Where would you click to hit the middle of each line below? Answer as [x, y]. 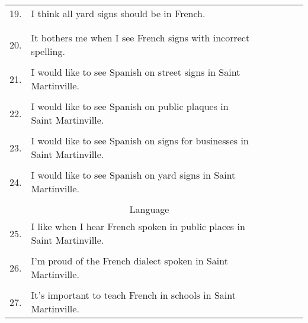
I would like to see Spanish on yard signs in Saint [133, 175]
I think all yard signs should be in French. [118, 13]
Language [149, 209]
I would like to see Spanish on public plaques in [130, 106]
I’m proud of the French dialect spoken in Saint [129, 261]
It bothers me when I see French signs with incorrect [140, 38]
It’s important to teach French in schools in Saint [133, 295]
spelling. [48, 51]
